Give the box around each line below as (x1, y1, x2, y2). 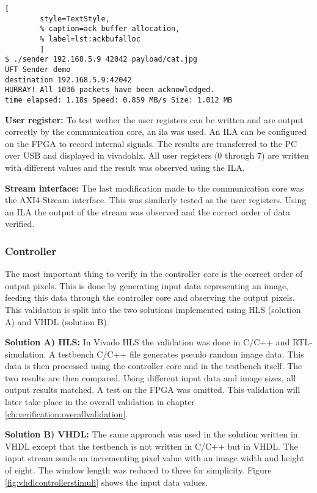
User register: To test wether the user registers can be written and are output (5, 113, 304, 126)
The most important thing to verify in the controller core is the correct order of (5, 267, 303, 280)
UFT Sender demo (5, 65, 71, 74)
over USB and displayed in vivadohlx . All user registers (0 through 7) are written (5, 149, 309, 162)
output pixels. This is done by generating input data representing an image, (5, 279, 289, 292)
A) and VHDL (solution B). (5, 315, 109, 328)
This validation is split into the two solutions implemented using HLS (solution (5, 303, 301, 315)
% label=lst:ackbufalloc (40, 34, 140, 43)
